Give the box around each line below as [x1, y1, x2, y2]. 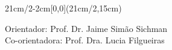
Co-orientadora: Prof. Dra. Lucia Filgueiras [5, 34, 165, 46]
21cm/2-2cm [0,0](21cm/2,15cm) [5, 2, 122, 14]
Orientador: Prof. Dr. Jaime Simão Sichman [5, 22, 168, 34]
